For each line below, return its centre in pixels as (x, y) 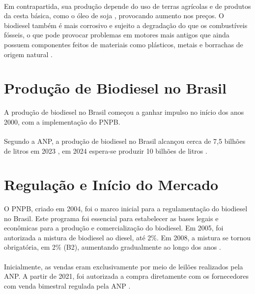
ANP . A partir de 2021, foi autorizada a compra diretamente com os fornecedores (126, 276)
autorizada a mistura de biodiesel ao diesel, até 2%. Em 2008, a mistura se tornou (127, 237)
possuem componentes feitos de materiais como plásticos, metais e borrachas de (124, 44)
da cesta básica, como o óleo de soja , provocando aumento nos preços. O (114, 16)
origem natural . (28, 54)
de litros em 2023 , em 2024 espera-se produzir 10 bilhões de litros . (106, 150)
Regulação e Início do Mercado (111, 184)
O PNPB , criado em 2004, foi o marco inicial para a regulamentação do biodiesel (126, 209)
